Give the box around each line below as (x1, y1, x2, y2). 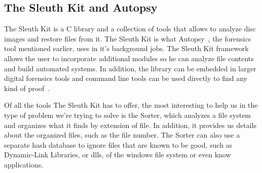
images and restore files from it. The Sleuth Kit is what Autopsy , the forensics (4, 33, 251, 44)
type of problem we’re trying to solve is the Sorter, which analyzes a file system (4, 109, 251, 120)
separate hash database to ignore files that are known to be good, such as (4, 139, 233, 150)
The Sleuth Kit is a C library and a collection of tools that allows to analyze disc (4, 23, 256, 34)
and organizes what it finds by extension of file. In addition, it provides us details (4, 119, 256, 130)
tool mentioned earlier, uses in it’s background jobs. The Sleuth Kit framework (4, 43, 249, 54)
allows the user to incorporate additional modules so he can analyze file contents (4, 53, 254, 63)
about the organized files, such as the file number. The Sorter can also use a (4, 129, 240, 140)
